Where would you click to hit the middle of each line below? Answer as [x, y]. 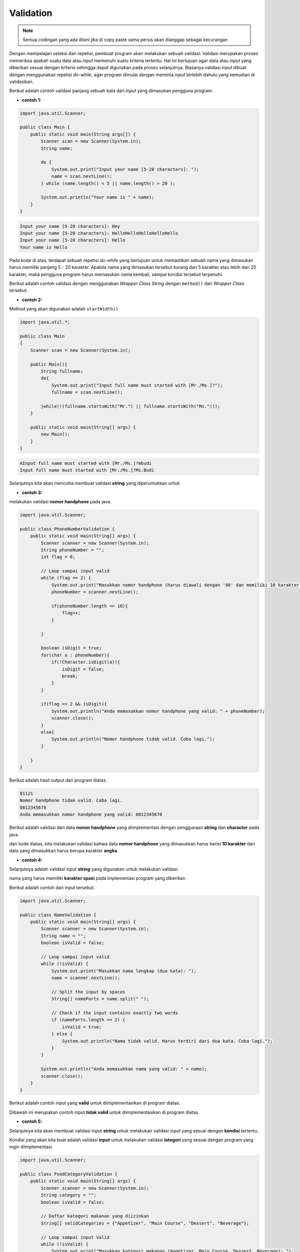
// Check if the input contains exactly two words [115, 1013]
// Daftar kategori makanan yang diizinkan [95, 1216]
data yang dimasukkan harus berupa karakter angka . [64, 851]
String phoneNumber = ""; [72, 550]
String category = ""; [69, 1195]
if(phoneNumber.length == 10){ [90, 606]
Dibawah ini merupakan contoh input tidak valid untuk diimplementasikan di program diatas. [104, 1112]
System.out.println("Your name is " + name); [97, 197]
